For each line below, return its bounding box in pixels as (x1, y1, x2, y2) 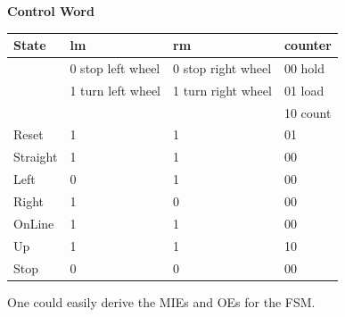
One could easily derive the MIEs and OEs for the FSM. (7, 292, 316, 311)
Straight (13, 147, 58, 166)
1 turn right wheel (173, 80, 272, 99)
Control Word (7, 2, 94, 20)
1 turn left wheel (70, 80, 160, 99)
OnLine (13, 213, 54, 232)
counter (283, 36, 332, 54)
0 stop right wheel (173, 58, 272, 77)
